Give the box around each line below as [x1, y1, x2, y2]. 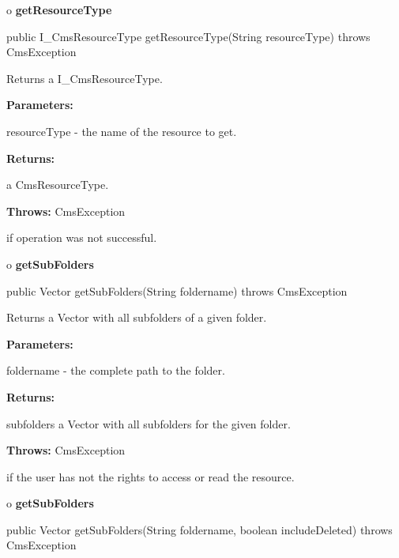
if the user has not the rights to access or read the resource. [6, 468, 295, 484]
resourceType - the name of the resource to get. [6, 123, 237, 139]
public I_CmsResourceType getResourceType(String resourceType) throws [6, 28, 371, 44]
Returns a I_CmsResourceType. [6, 70, 163, 86]
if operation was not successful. [6, 229, 157, 246]
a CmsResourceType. [6, 176, 109, 193]
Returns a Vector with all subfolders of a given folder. [6, 309, 267, 326]
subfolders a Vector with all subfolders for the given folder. [6, 415, 291, 432]
